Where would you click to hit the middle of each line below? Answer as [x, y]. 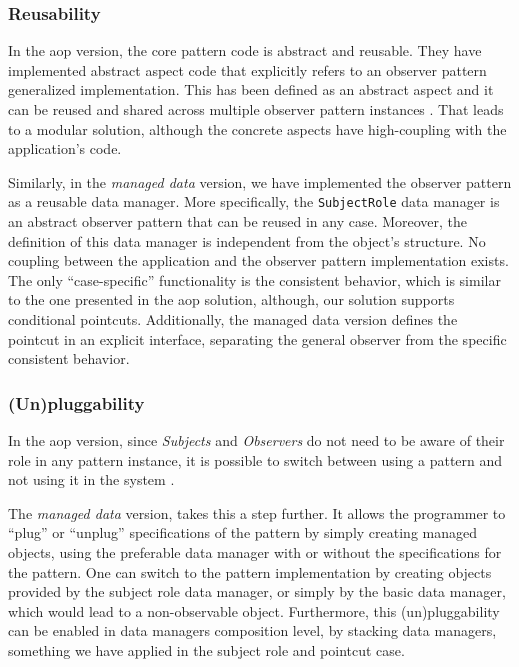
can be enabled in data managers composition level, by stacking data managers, [252, 630]
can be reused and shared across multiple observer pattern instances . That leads [256, 109]
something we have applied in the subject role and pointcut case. [206, 649]
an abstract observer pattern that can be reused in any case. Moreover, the [238, 221]
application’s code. [65, 148]
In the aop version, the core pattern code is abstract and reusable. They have [245, 50]
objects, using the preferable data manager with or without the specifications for [255, 551]
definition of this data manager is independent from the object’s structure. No [247, 240]
